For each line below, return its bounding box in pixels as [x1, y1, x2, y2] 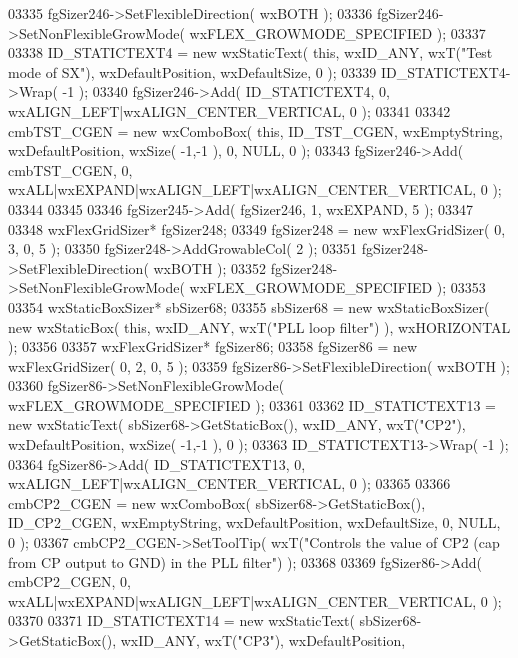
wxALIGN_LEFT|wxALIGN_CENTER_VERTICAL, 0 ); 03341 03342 [8, 100, 451, 121]
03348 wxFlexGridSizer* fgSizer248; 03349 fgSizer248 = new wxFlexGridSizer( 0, [8, 218, 506, 239]
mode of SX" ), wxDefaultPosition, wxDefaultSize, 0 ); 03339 [8, 61, 377, 82]
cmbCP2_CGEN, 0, [8, 571, 131, 592]
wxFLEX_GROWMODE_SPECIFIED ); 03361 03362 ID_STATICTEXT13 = [8, 394, 496, 415]
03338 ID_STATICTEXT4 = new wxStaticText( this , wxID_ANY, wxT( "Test [8, 42, 493, 63]
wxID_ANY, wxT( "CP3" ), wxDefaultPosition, [120, 630, 406, 650]
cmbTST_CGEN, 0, [8, 159, 133, 180]
